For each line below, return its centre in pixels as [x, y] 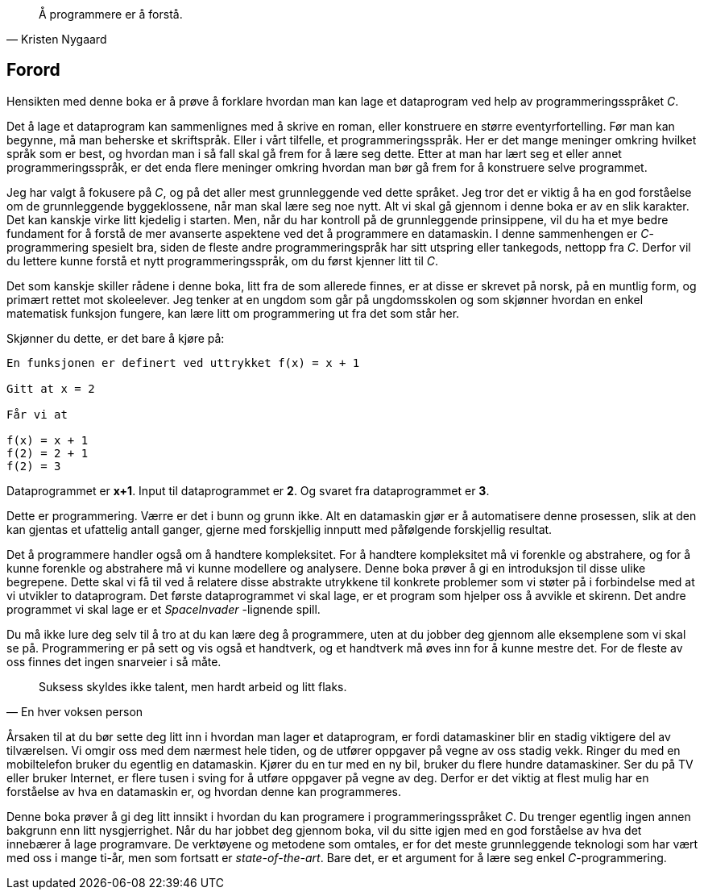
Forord [33, 70]
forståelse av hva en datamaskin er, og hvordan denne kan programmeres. [204, 791]
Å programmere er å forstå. [111, 14]
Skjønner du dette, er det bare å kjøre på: [116, 338]
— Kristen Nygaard [57, 39]
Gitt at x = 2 [51, 388]
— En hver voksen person [75, 711]
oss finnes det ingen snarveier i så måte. [114, 661]
